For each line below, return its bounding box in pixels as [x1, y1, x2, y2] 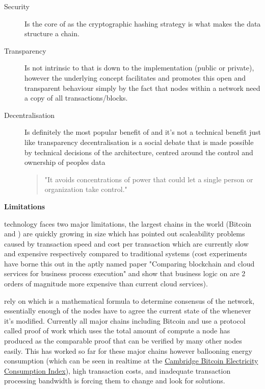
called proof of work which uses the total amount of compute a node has [4, 325, 230, 336]
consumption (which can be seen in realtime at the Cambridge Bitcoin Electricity [4, 355, 258, 366]
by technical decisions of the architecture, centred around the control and [24, 147, 253, 157]
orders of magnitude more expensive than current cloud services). [4, 278, 208, 289]
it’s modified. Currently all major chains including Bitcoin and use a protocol [4, 315, 246, 326]
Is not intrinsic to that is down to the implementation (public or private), [24, 62, 254, 73]
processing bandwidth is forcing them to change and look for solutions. [4, 375, 225, 386]
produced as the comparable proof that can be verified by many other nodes [4, 335, 242, 346]
